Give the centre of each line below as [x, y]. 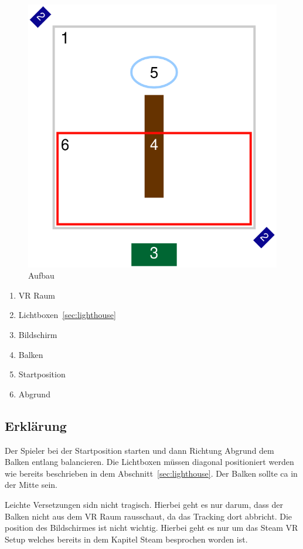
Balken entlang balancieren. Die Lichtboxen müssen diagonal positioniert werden [149, 462]
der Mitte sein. [31, 485]
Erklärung [36, 425]
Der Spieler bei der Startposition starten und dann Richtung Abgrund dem [139, 450]
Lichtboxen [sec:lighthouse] [67, 315]
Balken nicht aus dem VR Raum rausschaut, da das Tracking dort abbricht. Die [149, 516]
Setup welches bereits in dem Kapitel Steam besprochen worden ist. [126, 539]
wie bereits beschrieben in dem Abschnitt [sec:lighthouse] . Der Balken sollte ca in [151, 473]
